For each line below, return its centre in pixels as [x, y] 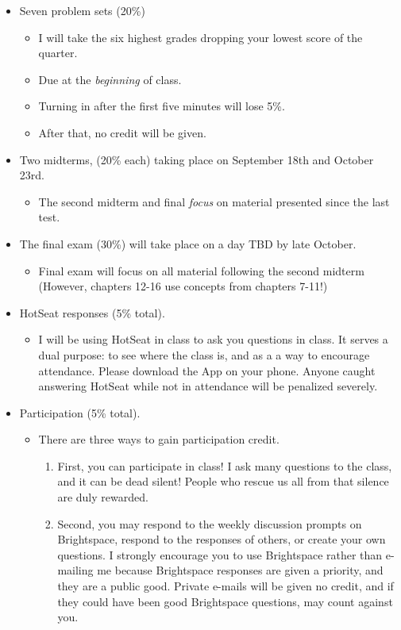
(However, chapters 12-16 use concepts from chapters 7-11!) [183, 286]
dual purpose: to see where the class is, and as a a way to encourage [204, 354]
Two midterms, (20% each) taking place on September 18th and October [197, 159]
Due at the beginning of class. [110, 79]
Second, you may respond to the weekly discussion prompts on [210, 523]
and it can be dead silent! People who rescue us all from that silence [223, 481]
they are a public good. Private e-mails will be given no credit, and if [226, 586]
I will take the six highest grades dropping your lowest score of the [200, 37]
